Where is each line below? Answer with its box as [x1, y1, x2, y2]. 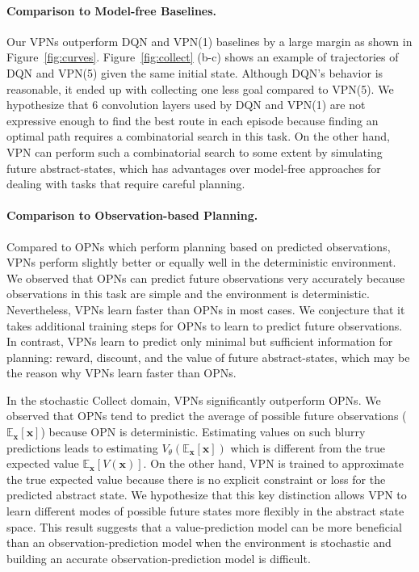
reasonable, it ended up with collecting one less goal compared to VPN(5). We [6, 80, 394, 97]
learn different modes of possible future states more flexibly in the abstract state [6, 503, 404, 519]
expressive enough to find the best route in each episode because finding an [6, 111, 379, 128]
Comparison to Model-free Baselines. [6, 2, 217, 19]
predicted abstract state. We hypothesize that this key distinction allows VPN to [6, 486, 407, 503]
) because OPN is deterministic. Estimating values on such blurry [40, 423, 366, 440]
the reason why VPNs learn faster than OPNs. [6, 364, 237, 381]
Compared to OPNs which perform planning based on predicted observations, [6, 238, 391, 254]
